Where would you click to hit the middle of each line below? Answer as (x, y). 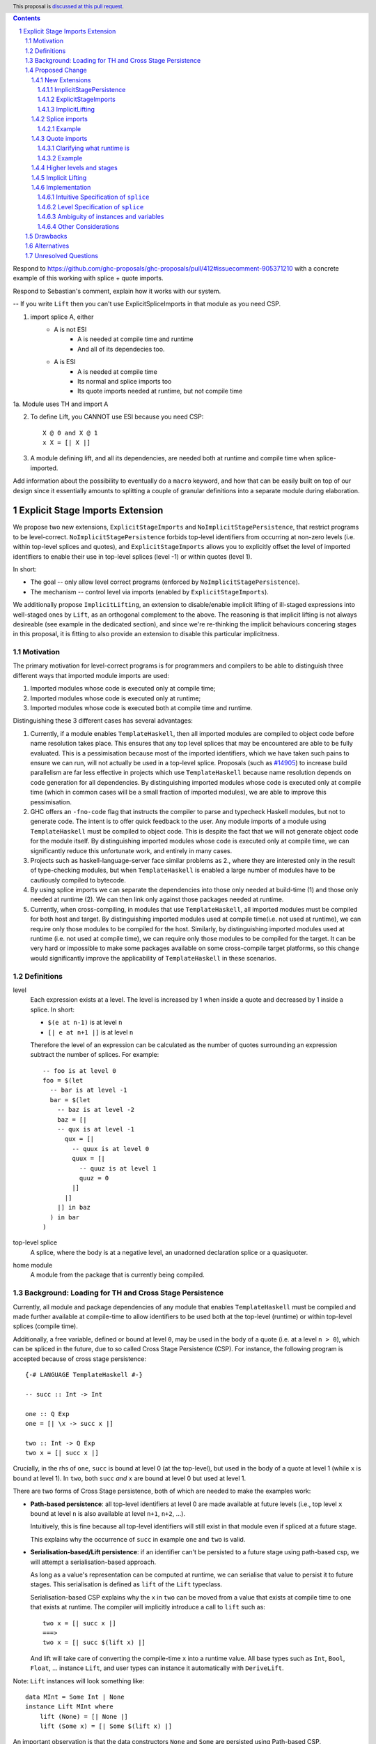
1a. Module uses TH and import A (61, 404)
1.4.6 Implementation (61, 187)
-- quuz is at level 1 (118, 1168)
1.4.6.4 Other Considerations (78, 226)
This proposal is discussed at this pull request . (69, 6)
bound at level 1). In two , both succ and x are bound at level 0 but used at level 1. (130, 1478)
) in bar (65, 1217)
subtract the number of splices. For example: (95, 1055)
